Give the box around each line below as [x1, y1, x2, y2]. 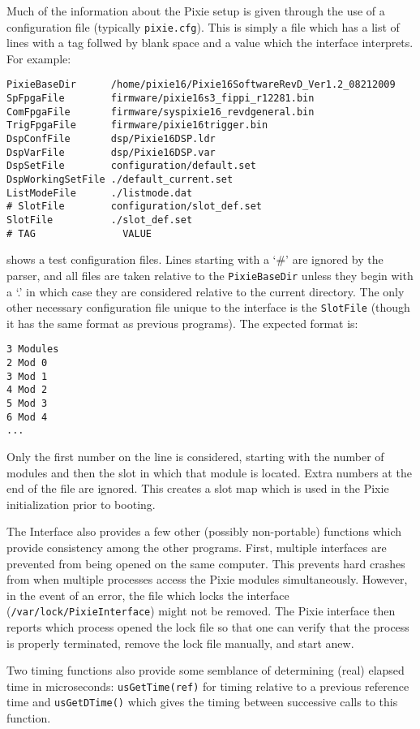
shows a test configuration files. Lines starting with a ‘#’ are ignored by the [6, 251, 384, 268]
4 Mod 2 [6, 384, 48, 396]
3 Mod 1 [6, 370, 48, 382]
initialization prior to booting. [6, 495, 156, 512]
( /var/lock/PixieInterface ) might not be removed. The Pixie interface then [6, 602, 396, 619]
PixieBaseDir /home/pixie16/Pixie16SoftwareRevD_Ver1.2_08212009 [6, 79, 396, 91]
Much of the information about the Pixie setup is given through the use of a [6, 2, 385, 19]
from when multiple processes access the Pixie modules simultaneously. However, [6, 571, 408, 588]
